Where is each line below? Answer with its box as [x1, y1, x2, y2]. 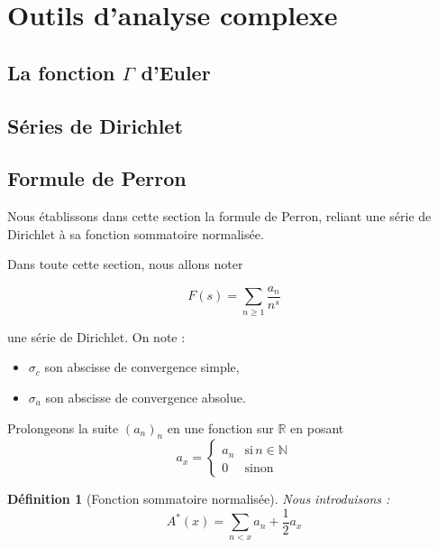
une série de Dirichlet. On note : [7, 327, 186, 346]
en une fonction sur [167, 418, 274, 437]
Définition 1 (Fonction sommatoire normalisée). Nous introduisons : [7, 489, 390, 508]
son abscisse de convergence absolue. [45, 387, 246, 406]
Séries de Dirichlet [7, 111, 183, 139]
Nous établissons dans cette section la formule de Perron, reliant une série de [7, 207, 432, 226]
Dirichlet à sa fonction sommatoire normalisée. [7, 224, 264, 243]
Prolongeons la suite [7, 418, 119, 437]
